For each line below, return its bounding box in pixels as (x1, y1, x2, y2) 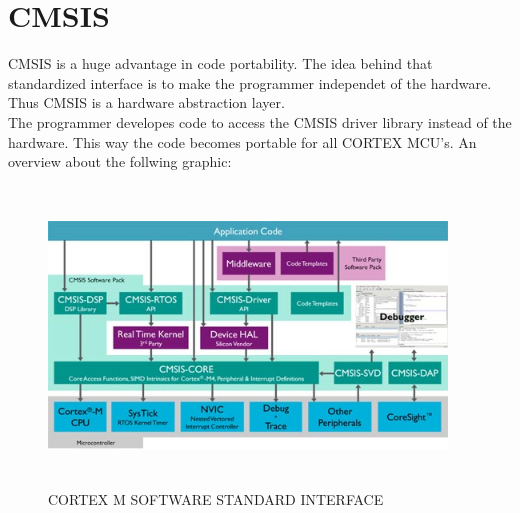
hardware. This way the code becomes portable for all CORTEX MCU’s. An (8, 131, 477, 152)
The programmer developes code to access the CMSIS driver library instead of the (8, 111, 512, 132)
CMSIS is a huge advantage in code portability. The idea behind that (8, 53, 433, 74)
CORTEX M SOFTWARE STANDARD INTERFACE (48, 489, 384, 510)
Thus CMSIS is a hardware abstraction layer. (8, 92, 285, 113)
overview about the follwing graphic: (8, 151, 232, 172)
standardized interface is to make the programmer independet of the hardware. (8, 72, 492, 93)
